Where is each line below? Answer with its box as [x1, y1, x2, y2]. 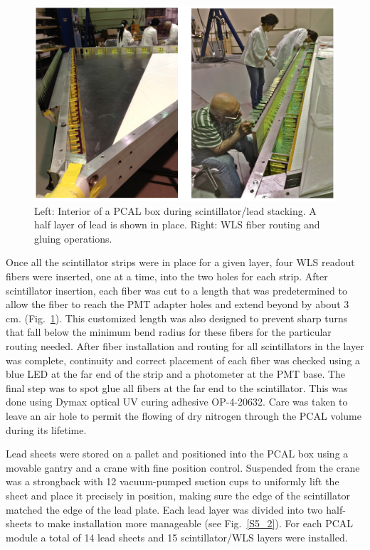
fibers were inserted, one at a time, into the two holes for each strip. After [6, 269, 328, 284]
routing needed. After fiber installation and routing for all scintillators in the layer [6, 339, 364, 354]
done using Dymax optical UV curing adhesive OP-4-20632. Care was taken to [6, 394, 348, 409]
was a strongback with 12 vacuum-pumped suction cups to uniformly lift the [6, 474, 339, 489]
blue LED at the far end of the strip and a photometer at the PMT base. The [6, 366, 346, 381]
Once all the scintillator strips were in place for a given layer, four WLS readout [6, 255, 355, 270]
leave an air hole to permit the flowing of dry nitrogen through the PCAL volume [6, 408, 361, 423]
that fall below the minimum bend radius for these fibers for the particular [6, 324, 332, 339]
